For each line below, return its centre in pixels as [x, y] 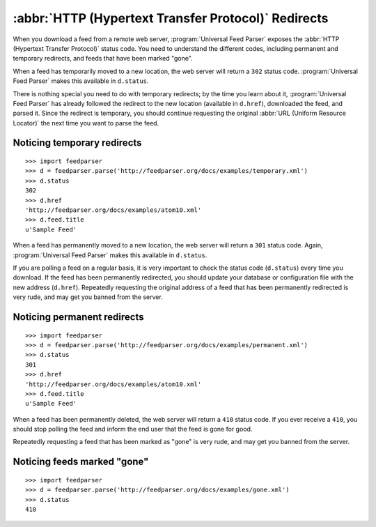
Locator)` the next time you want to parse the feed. [86, 123]
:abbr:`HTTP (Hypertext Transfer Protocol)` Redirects [171, 18]
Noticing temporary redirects [77, 143]
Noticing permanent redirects [78, 317]
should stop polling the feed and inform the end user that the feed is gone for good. [133, 429]
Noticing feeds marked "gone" [81, 462]
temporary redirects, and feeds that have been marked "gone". [103, 59]
